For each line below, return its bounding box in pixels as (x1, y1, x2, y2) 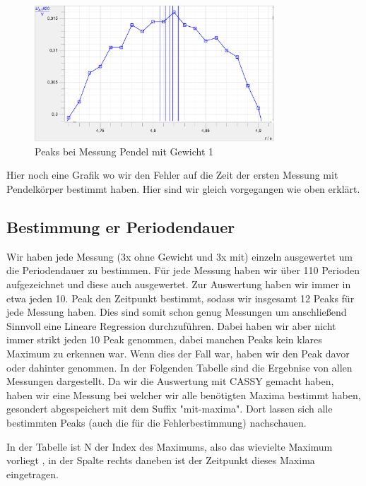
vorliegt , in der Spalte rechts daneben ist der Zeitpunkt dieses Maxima (6, 453, 315, 468)
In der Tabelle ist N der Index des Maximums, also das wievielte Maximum (6, 439, 333, 454)
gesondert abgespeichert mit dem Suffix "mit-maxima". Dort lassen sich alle (6, 401, 333, 416)
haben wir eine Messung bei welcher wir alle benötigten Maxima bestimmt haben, (6, 387, 361, 402)
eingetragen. (6, 466, 59, 481)
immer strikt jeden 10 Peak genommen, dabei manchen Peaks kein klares (6, 332, 322, 347)
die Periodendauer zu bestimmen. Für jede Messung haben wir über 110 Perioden (6, 263, 360, 278)
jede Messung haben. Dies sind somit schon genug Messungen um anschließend (6, 304, 347, 319)
